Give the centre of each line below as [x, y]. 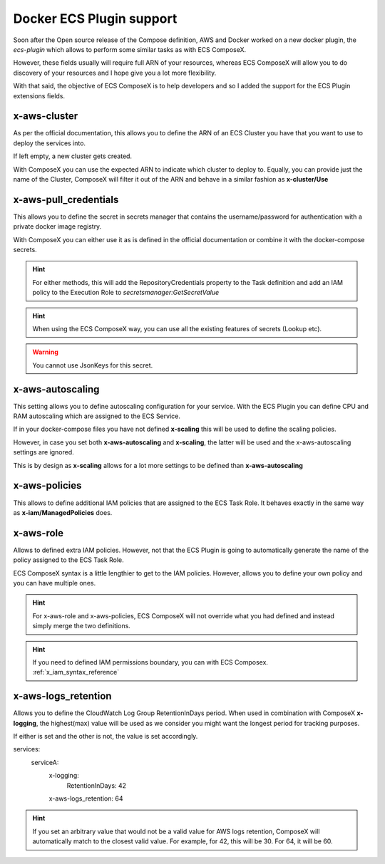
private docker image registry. [57, 227]
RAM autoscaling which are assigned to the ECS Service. [97, 416]
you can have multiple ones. [55, 583]
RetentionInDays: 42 [97, 785]
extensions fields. [39, 95]
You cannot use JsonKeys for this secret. [93, 365]
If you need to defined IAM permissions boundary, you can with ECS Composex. [150, 662]
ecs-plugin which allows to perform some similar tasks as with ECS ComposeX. [130, 49]
